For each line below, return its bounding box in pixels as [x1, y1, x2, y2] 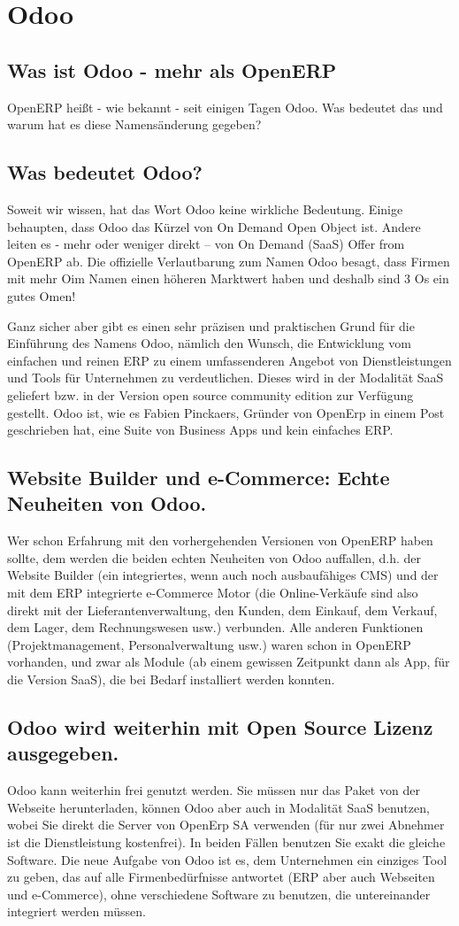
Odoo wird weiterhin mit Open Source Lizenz [7, 714, 433, 741]
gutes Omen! [7, 286, 76, 305]
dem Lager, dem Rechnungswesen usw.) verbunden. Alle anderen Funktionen [7, 618, 424, 637]
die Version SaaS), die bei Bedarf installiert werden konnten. [7, 670, 335, 689]
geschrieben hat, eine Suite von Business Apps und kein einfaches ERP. [7, 421, 394, 439]
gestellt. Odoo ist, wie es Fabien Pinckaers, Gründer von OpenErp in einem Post [7, 403, 445, 421]
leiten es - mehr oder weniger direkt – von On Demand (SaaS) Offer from [7, 235, 405, 253]
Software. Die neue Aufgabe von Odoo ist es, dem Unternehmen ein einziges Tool [7, 850, 448, 868]
